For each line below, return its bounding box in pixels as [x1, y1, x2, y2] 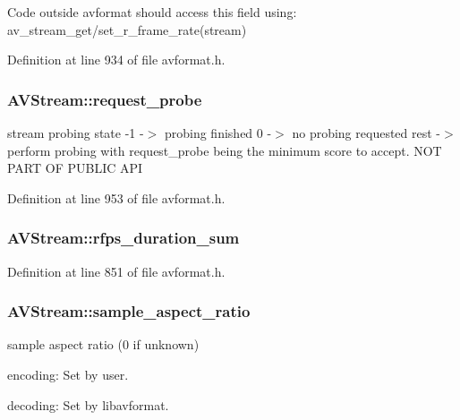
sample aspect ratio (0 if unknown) [7, 335, 200, 354]
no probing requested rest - [292, 124, 440, 141]
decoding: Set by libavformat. [7, 395, 169, 414]
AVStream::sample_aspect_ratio [7, 300, 251, 322]
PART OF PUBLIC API [7, 159, 143, 177]
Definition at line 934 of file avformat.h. [7, 50, 226, 69]
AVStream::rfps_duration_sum [7, 227, 240, 249]
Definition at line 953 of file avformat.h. [7, 188, 226, 207]
